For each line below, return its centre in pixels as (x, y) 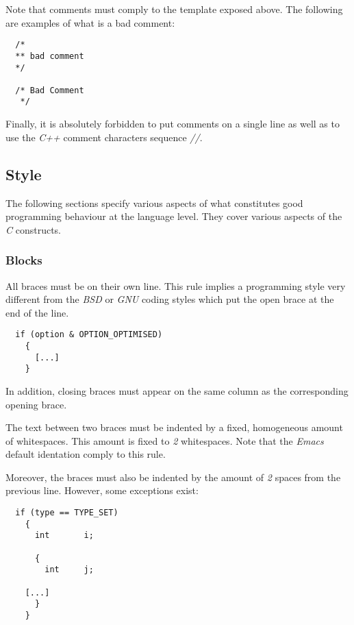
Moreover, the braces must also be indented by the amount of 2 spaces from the (173, 477)
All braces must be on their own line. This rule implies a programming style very (176, 285)
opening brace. (36, 404)
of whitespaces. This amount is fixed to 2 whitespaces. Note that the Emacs (165, 440)
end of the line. (37, 312)
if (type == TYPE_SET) (67, 513)
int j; (69, 570)
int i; (64, 536)
